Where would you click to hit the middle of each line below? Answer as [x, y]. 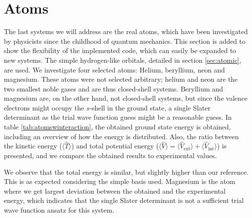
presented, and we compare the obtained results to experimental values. [110, 155]
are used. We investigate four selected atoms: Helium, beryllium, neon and [115, 69]
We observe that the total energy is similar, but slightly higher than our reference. [126, 172]
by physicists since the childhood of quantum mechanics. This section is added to [125, 41]
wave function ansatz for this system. [59, 210]
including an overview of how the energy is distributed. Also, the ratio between [121, 136]
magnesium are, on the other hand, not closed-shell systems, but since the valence [126, 98]
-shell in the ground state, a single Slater [150, 107]
